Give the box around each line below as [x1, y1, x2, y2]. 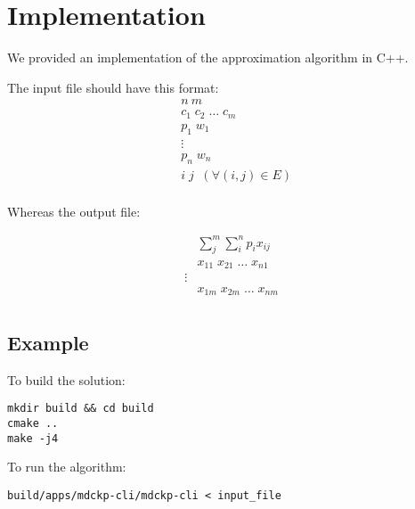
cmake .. [7, 416, 59, 430]
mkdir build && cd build [7, 402, 154, 415]
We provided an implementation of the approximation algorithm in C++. [7, 48, 409, 67]
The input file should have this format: [7, 78, 219, 96]
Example [7, 328, 89, 356]
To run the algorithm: [7, 457, 126, 476]
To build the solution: [7, 370, 126, 389]
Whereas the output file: [7, 201, 141, 220]
